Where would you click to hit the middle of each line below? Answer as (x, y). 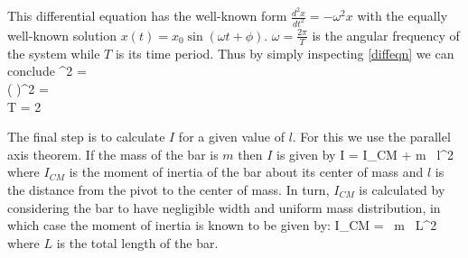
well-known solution (62, 35)
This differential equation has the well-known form (147, 16)
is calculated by (402, 189)
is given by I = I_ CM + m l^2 (365, 154)
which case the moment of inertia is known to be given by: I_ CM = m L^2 (222, 225)
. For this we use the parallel (371, 137)
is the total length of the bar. (137, 242)
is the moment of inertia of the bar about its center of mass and (246, 172)
